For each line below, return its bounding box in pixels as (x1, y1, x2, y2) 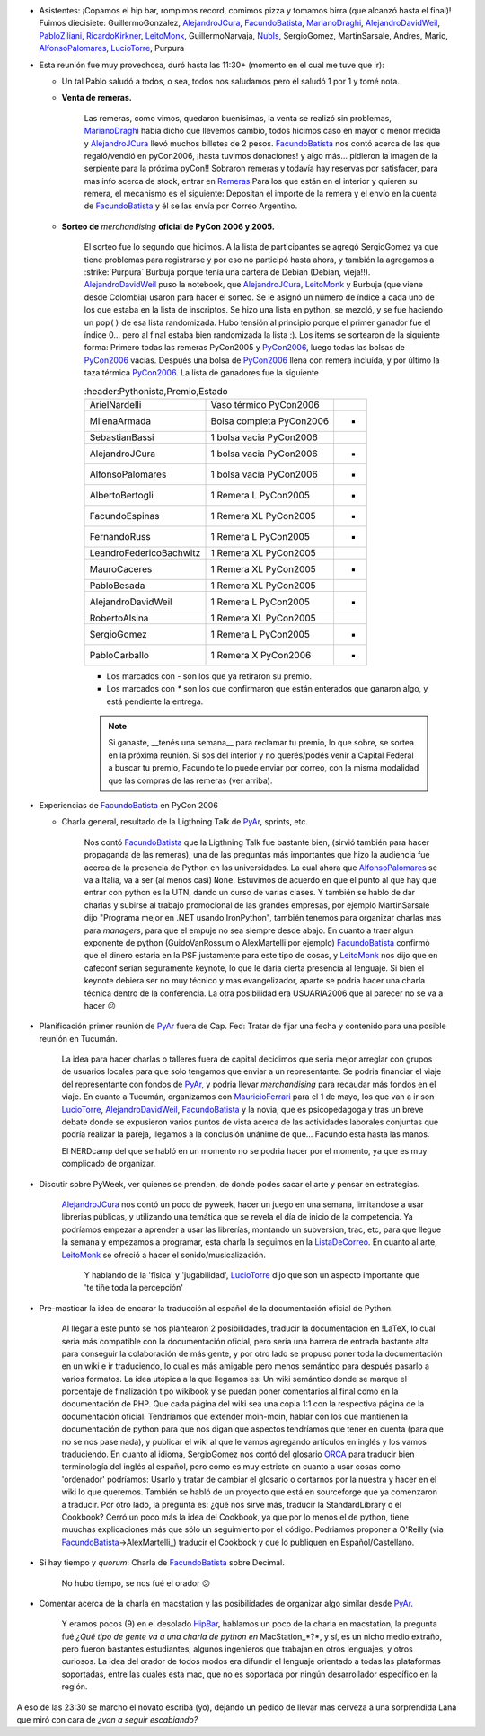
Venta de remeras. (61, 93, 132, 103)
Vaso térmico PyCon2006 (210, 398, 320, 410)
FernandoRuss (89, 530, 152, 542)
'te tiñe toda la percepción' (84, 1282, 184, 1293)
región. (61, 1681, 88, 1692)
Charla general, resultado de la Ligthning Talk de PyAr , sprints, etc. (61, 816, 309, 827)
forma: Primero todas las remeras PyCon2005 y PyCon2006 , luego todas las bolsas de (84, 342, 406, 353)
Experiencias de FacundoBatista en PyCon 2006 (39, 800, 219, 811)
